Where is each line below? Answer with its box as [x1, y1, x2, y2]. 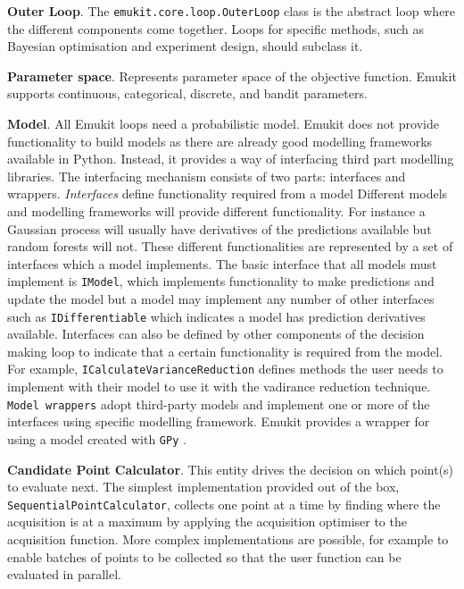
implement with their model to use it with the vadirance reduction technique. [7, 377, 431, 396]
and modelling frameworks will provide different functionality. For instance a [7, 202, 426, 220]
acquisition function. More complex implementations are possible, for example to [7, 530, 449, 549]
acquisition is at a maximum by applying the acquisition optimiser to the [7, 512, 407, 531]
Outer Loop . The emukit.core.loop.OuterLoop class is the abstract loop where [7, 2, 456, 20]
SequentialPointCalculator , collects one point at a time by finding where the [7, 494, 441, 513]
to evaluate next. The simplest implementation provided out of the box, [7, 477, 400, 496]
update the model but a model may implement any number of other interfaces [7, 290, 435, 308]
